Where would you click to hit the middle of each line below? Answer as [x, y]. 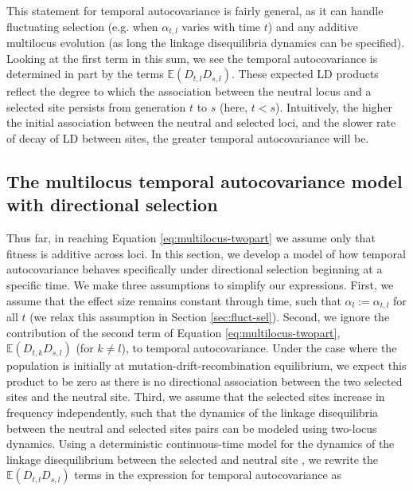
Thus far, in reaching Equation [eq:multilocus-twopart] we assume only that [191, 238]
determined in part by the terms [85, 74]
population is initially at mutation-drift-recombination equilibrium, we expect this [206, 365]
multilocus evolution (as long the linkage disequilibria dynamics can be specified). [206, 43]
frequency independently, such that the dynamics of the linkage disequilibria [193, 412]
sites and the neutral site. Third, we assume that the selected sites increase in [196, 397]
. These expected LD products [305, 74]
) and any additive [313, 26]
